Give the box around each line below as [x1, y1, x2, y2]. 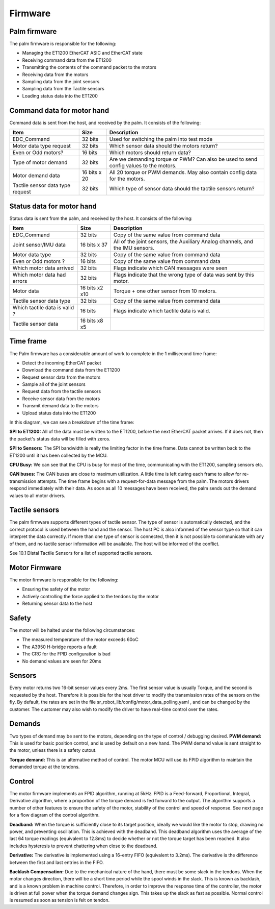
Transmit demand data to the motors [22, 403, 99, 409]
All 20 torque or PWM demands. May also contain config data [109, 169, 257, 176]
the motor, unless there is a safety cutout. [9, 747, 97, 753]
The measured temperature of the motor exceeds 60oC [22, 636, 139, 643]
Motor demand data [12, 172, 60, 179]
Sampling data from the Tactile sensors [22, 86, 104, 92]
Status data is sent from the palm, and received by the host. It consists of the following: [9, 215, 193, 222]
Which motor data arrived [12, 264, 74, 272]
